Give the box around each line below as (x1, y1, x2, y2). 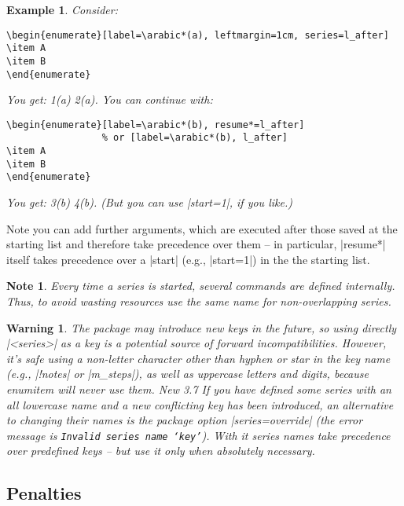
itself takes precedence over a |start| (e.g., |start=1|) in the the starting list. (6, 251, 370, 267)
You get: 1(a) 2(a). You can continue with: (6, 91, 213, 108)
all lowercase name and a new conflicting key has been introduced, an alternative (6, 396, 394, 412)
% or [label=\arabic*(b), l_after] (101, 132, 288, 144)
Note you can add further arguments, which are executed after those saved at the (6, 220, 398, 236)
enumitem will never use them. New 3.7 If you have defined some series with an (6, 381, 391, 398)
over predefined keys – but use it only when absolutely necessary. (6, 442, 315, 459)
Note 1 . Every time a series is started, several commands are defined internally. (6, 277, 395, 294)
